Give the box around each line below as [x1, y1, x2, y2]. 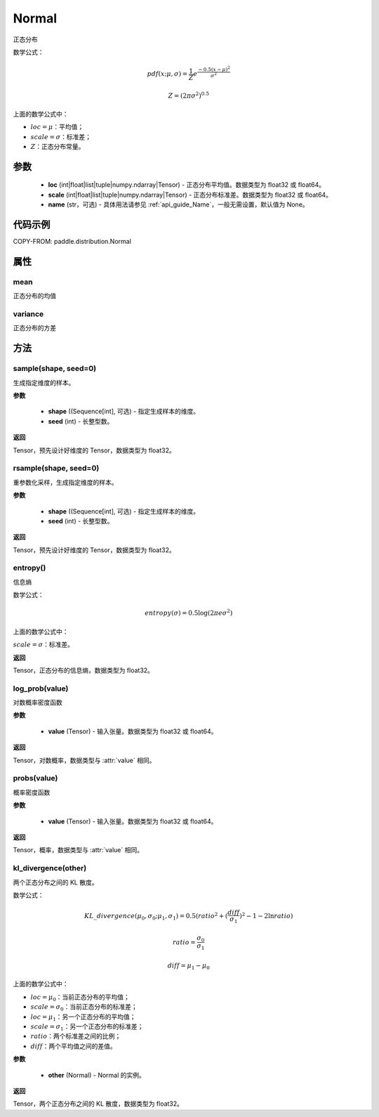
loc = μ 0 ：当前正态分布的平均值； [30, 993, 130, 1002]
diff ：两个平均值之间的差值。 [30, 1042, 117, 1050]
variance [13, 309, 44, 319]
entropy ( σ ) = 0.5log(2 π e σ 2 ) [145, 608, 233, 618]
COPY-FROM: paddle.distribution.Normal [13, 237, 131, 246]
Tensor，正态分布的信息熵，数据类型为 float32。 [13, 666, 154, 674]
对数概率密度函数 [13, 698, 62, 707]
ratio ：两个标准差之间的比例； [30, 1032, 121, 1040]
